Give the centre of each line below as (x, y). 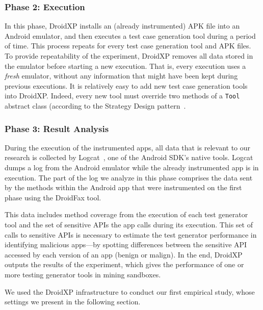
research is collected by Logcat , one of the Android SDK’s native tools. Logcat (129, 157)
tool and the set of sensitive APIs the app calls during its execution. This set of (129, 224)
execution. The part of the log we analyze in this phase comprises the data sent (129, 177)
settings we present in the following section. (73, 302)
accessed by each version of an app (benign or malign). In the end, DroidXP (124, 254)
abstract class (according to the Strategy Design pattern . (95, 106)
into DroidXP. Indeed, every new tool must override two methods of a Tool (122, 96)
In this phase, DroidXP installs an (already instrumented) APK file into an (122, 26)
